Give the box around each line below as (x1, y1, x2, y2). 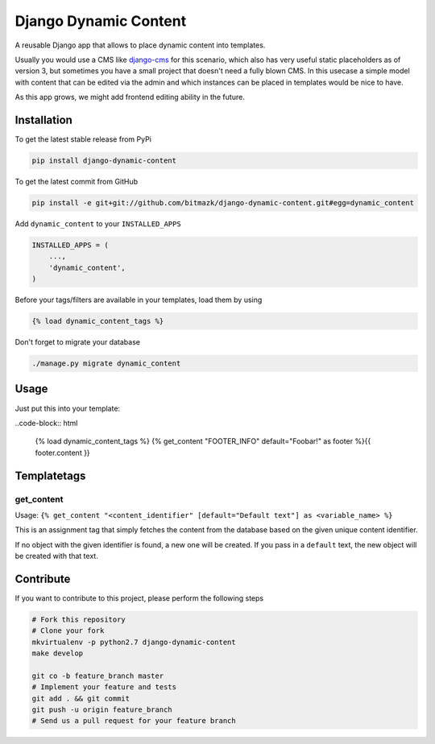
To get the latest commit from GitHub (14, 176, 139, 186)
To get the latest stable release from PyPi (14, 134, 152, 144)
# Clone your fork (31, 626, 105, 635)
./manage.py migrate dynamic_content (31, 359, 181, 368)
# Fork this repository (31, 614, 126, 624)
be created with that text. (14, 552, 98, 561)
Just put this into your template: (14, 403, 121, 413)
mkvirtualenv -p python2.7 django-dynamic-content (31, 637, 237, 647)
